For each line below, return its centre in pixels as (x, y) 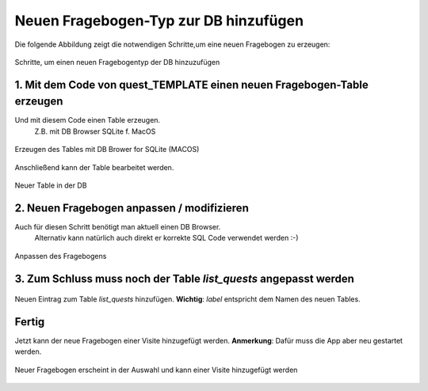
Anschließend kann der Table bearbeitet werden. (94, 167)
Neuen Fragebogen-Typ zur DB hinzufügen (159, 21)
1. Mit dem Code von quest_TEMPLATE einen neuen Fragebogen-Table (191, 84)
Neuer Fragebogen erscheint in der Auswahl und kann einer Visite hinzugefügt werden (156, 370)
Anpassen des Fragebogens (61, 256)
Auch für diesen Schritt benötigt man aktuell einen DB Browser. (118, 226)
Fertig (30, 322)
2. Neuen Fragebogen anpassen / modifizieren (132, 208)
